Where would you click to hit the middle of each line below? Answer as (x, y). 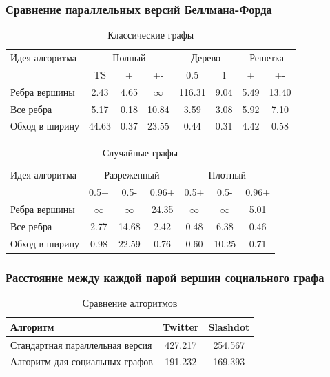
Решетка (267, 58)
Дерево (206, 58)
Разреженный (132, 175)
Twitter (181, 326)
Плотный (227, 175)
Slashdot (229, 326)
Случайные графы (140, 152)
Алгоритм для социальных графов (82, 361)
